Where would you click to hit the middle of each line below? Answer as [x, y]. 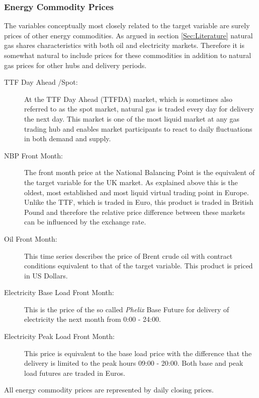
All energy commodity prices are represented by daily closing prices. [109, 390]
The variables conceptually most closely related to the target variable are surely [127, 25]
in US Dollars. [46, 275]
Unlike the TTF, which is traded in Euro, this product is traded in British [139, 202]
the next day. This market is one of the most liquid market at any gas [132, 118]
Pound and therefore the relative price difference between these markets [135, 212]
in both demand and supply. [68, 138]
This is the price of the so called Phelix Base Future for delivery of [127, 309]
